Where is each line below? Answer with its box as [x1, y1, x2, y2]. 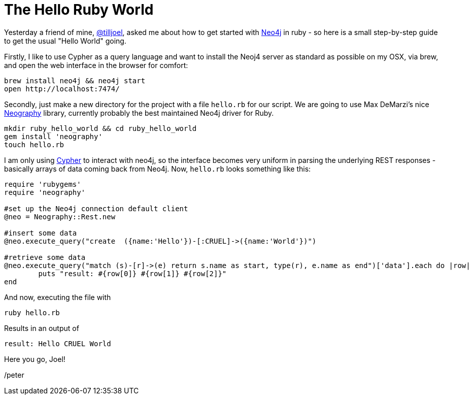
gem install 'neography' [4, 132, 103, 141]
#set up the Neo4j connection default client [4, 204, 188, 213]
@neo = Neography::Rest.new [4, 212, 116, 221]
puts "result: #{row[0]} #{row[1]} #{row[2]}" [38, 269, 227, 278]
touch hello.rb [4, 140, 64, 149]
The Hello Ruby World [4, 1, 154, 18]
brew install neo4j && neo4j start [4, 76, 146, 85]
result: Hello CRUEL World [4, 339, 111, 348]
